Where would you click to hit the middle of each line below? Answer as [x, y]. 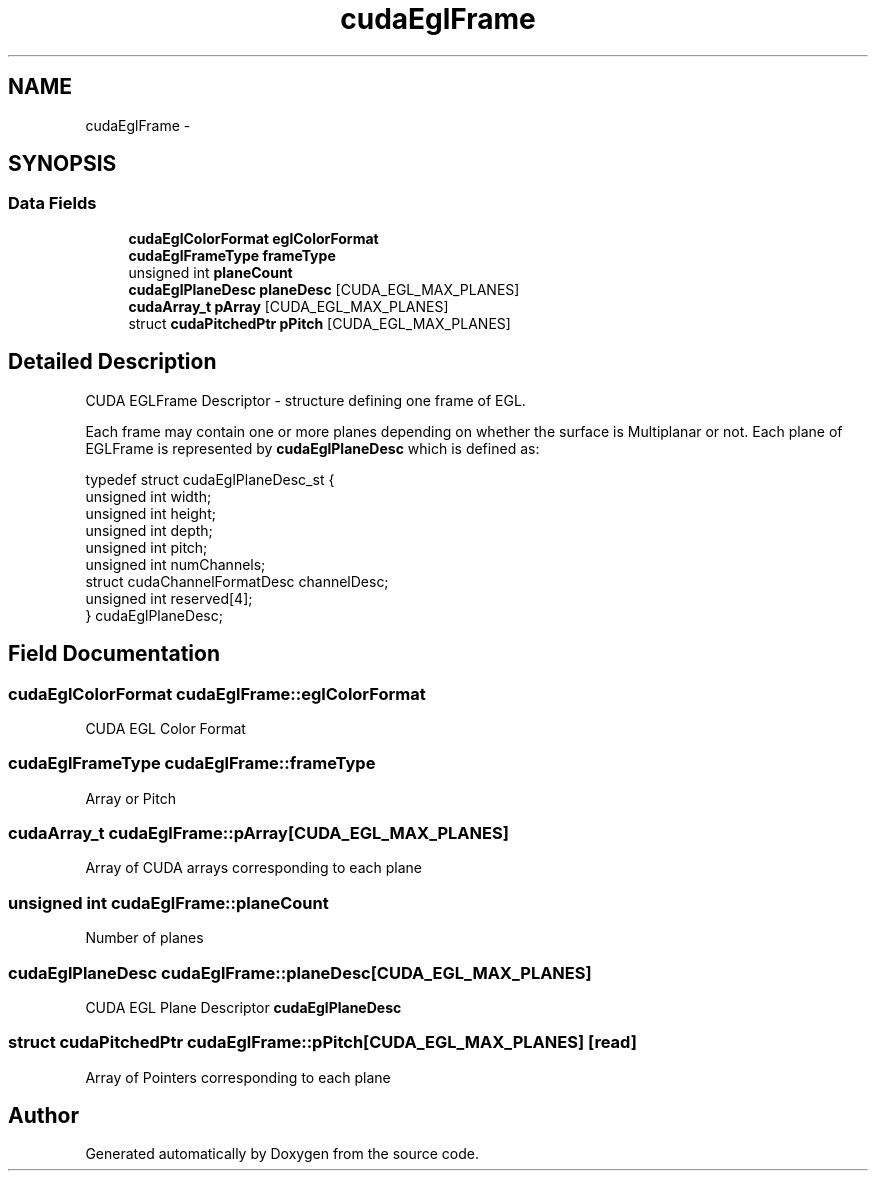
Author [43, 1116]
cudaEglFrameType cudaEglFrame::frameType [192, 763]
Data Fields [52, 203]
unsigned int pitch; [146, 547]
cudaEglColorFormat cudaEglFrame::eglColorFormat [217, 693]
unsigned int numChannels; [175, 564]
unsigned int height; [150, 513]
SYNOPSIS [62, 164]
